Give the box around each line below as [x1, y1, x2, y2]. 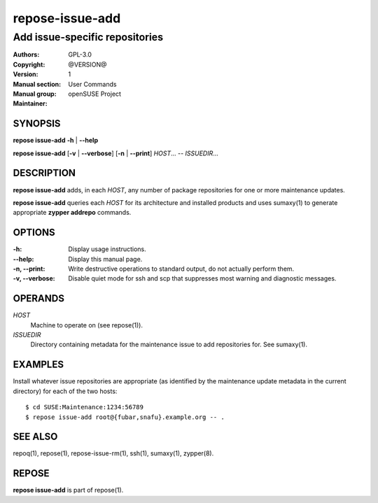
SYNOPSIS [13, 118, 61, 129]
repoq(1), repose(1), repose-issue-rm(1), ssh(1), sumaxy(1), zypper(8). [13, 449, 214, 458]
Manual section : [13, 80, 62, 88]
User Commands [68, 80, 117, 88]
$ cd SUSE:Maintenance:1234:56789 [25, 403, 143, 411]
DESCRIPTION [13, 167, 76, 179]
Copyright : [13, 60, 45, 69]
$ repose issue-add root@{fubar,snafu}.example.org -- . [25, 413, 225, 421]
